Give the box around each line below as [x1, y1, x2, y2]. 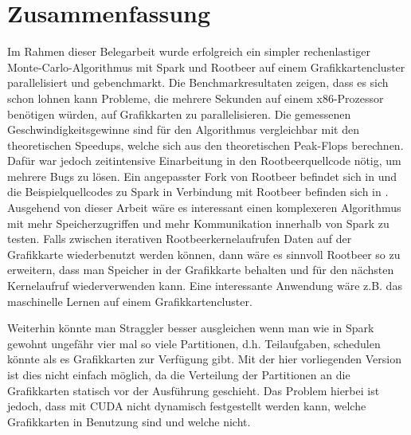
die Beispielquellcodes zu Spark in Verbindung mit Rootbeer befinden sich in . [7, 183, 389, 200]
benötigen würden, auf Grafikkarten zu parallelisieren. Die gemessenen [7, 105, 351, 122]
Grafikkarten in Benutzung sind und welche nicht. [7, 413, 251, 429]
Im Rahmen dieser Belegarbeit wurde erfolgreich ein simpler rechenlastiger [7, 43, 370, 60]
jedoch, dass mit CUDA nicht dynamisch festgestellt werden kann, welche [7, 398, 366, 414]
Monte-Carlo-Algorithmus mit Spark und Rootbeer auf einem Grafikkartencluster [7, 58, 405, 75]
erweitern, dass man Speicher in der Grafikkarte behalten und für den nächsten [7, 261, 394, 278]
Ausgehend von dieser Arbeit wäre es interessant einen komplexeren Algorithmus [7, 199, 401, 216]
